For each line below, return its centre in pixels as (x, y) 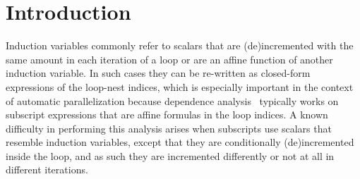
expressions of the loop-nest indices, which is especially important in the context (180, 86)
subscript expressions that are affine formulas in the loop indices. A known (167, 115)
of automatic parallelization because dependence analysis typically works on (172, 100)
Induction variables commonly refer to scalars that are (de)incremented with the (180, 45)
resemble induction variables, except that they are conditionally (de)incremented (180, 142)
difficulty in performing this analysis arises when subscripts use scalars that (169, 128)
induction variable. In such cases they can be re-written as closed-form (158, 73)
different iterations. (47, 169)
